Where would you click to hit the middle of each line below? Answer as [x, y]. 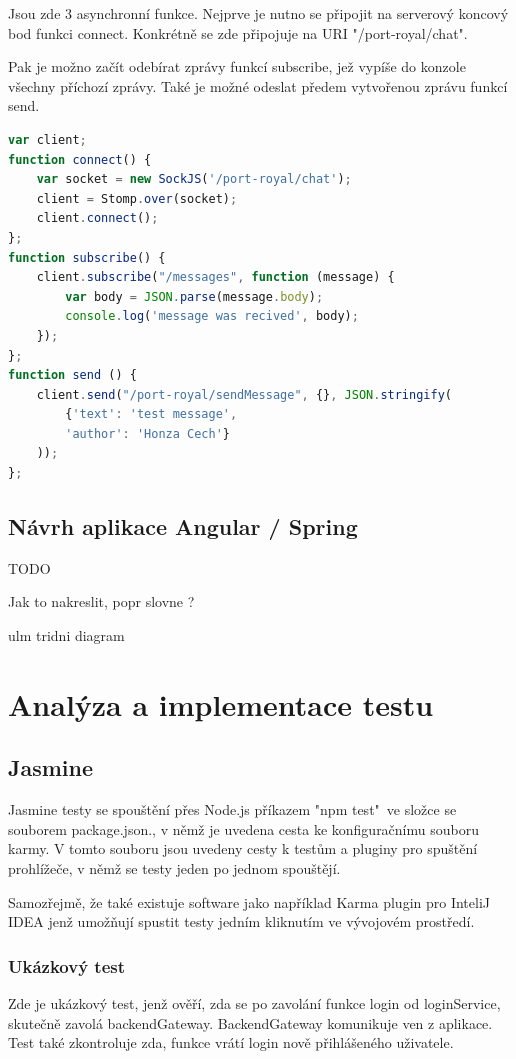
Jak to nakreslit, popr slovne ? [101, 601]
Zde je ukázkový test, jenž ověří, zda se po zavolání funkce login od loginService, [254, 1003]
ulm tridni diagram [66, 635]
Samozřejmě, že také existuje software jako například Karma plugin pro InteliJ [249, 901]
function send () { [72, 375]
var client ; [47, 139]
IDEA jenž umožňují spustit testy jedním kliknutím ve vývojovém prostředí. [241, 921]
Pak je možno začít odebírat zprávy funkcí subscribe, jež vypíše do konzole [237, 66]
